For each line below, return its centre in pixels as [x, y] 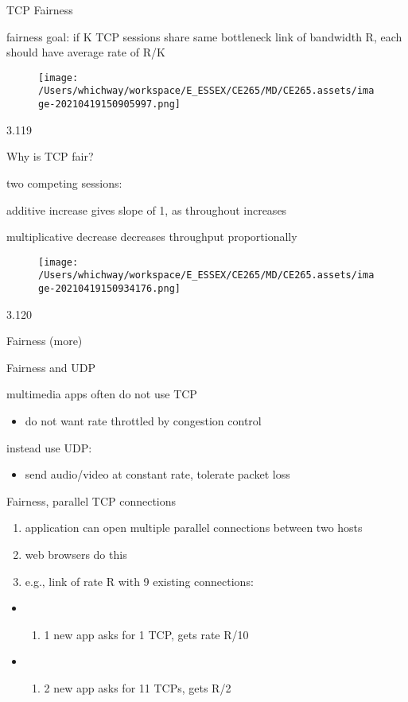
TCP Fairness [40, 10]
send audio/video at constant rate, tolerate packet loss [157, 474]
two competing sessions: [64, 182]
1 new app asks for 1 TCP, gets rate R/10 [146, 634]
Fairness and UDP [51, 367]
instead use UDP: [49, 447]
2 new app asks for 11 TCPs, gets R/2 [138, 688]
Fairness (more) [45, 341]
